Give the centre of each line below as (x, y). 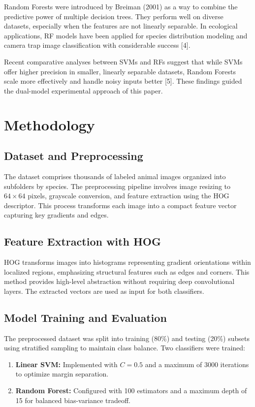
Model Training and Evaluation (85, 317)
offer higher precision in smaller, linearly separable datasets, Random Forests (120, 71)
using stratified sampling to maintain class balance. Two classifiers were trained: (125, 348)
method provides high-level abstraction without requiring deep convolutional (119, 281)
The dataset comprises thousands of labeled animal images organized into (115, 176)
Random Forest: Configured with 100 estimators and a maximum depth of (131, 391)
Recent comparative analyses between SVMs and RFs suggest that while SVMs (123, 61)
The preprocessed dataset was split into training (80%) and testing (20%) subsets (127, 338)
